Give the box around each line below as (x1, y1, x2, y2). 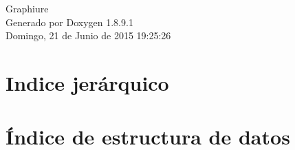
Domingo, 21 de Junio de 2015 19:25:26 (6, 28, 171, 43)
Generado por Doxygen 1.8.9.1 (6, 14, 133, 29)
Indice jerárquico (6, 68, 169, 96)
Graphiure (6, 1, 49, 15)
